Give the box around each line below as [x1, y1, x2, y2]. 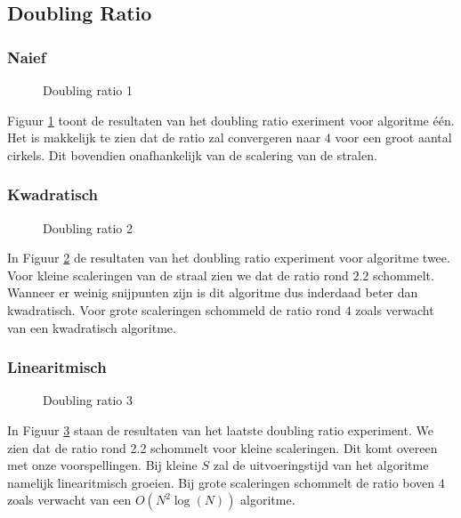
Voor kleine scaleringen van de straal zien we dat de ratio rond [7, 265, 349, 284]
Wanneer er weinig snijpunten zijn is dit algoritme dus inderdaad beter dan [7, 283, 418, 302]
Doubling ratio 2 [43, 218, 133, 237]
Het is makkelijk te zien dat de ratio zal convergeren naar [7, 128, 321, 147]
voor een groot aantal [335, 128, 452, 147]
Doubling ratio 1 [43, 81, 133, 99]
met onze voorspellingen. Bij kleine [7, 456, 198, 474]
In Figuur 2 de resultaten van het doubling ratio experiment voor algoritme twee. [7, 248, 450, 267]
